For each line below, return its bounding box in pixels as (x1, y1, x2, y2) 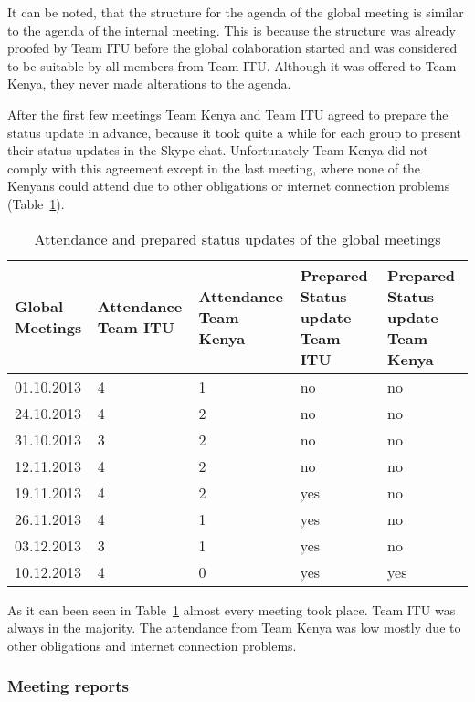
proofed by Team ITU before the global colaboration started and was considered (7, 38, 458, 58)
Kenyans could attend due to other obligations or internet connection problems (7, 176, 450, 195)
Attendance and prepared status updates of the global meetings (34, 227, 441, 249)
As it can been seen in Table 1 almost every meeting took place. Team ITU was (7, 600, 456, 619)
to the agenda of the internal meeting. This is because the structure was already (7, 20, 456, 39)
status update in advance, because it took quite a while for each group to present (7, 122, 462, 141)
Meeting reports (7, 675, 130, 697)
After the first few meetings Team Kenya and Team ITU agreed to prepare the (7, 104, 449, 123)
